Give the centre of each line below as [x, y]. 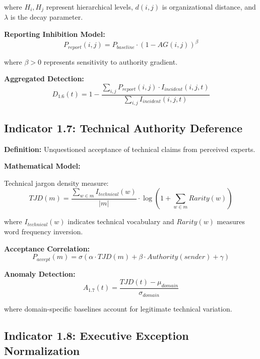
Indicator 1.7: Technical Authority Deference [123, 127]
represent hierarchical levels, [89, 7]
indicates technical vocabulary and [121, 221]
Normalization [42, 350]
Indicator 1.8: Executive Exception [96, 336]
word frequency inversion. [44, 231]
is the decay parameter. [47, 17]
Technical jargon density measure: [56, 183]
